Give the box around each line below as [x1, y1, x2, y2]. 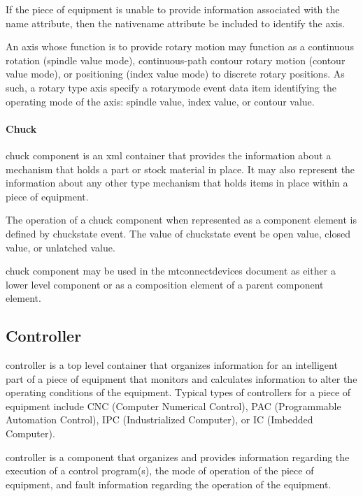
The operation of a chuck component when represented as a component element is [6, 212, 357, 227]
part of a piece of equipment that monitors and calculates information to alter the [6, 371, 357, 386]
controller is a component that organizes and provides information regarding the [6, 449, 350, 464]
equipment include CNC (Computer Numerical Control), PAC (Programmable [6, 398, 341, 413]
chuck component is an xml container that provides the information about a [6, 147, 332, 162]
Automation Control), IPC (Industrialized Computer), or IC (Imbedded [6, 412, 313, 427]
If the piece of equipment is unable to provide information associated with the [6, 2, 340, 16]
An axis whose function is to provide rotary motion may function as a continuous [6, 39, 354, 54]
